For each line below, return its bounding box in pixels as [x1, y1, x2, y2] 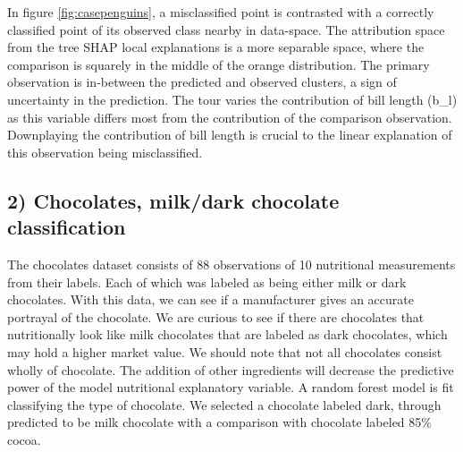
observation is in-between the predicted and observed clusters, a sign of [7, 72, 397, 91]
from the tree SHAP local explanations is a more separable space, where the [7, 38, 425, 56]
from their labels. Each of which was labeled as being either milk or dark [7, 272, 407, 291]
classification [7, 213, 126, 241]
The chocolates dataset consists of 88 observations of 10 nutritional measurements [7, 254, 456, 273]
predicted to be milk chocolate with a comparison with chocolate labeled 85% [7, 413, 432, 431]
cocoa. [7, 430, 41, 448]
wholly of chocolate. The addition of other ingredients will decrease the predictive [7, 360, 454, 379]
